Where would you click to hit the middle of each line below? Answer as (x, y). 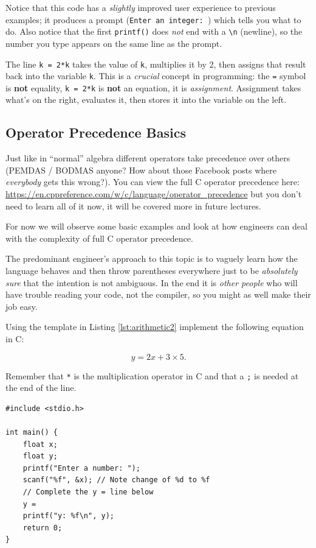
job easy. (22, 306)
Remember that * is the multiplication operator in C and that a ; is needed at (152, 375)
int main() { (32, 433)
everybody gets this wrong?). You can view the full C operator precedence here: (153, 182)
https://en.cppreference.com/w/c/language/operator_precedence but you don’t (154, 194)
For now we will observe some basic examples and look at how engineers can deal (156, 226)
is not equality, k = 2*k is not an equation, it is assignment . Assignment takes (153, 87)
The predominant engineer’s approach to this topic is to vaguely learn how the (152, 258)
